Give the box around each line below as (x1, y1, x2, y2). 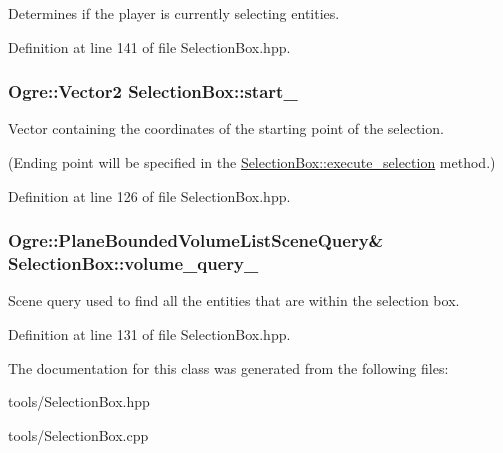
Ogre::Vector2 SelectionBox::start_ (8, 79, 298, 104)
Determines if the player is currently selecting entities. (8, 3, 340, 23)
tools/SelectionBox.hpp (8, 391, 150, 412)
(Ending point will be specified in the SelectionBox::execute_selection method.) (8, 152, 496, 172)
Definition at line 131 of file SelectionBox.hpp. (8, 323, 291, 344)
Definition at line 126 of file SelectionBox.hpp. (8, 185, 291, 206)
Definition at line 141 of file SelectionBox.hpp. (8, 36, 291, 57)
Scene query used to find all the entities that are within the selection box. (8, 290, 460, 311)
